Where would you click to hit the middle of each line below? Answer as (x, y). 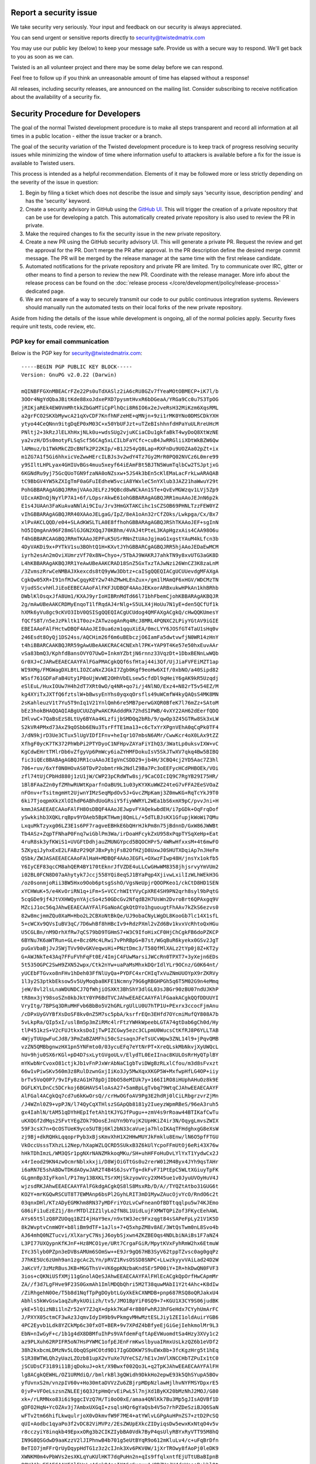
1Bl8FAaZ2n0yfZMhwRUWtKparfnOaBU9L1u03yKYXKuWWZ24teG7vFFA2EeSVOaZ (120, 784)
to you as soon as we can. (42, 56)
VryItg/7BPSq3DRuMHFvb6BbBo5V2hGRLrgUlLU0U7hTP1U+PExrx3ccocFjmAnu (120, 1006)
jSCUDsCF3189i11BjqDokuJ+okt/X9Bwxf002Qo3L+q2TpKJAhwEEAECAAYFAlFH (120, 1366)
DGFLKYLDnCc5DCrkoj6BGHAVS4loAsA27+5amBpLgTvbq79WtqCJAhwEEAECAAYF (120, 1088)
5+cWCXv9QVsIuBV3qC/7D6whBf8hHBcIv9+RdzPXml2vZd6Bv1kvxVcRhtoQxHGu (120, 924)
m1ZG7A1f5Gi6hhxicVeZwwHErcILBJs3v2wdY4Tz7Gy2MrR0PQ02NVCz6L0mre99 (120, 456)
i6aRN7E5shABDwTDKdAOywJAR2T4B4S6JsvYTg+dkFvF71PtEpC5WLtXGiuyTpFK (120, 1169)
